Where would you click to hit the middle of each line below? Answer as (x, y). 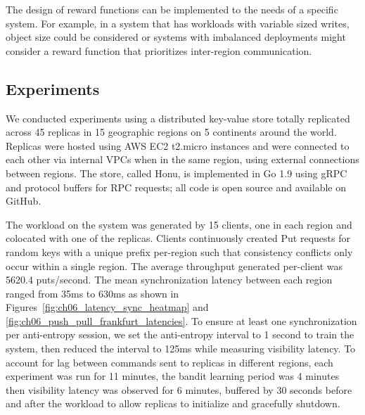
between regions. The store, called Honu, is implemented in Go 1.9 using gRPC (177, 173)
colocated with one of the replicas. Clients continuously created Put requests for (178, 238)
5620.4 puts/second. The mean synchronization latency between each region (169, 280)
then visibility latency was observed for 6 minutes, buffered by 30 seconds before (179, 389)
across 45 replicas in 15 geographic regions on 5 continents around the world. (171, 132)
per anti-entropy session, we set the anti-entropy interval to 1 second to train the (180, 334)
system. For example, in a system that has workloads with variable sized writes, (178, 23)
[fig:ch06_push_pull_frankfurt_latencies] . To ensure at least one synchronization (181, 320)
